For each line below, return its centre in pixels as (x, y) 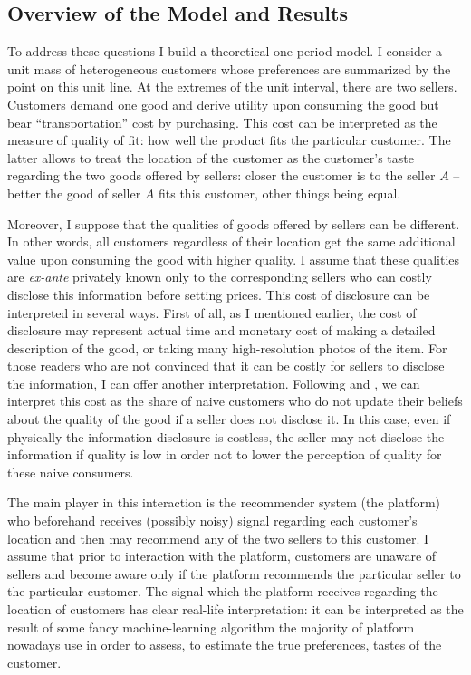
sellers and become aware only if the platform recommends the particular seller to (234, 573)
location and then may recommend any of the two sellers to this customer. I (218, 538)
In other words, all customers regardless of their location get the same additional (231, 241)
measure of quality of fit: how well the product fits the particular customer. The (229, 140)
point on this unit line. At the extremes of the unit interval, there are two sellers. (232, 87)
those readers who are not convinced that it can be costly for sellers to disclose (226, 366)
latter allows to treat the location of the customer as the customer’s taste (211, 157)
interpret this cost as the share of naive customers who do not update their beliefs (235, 401)
